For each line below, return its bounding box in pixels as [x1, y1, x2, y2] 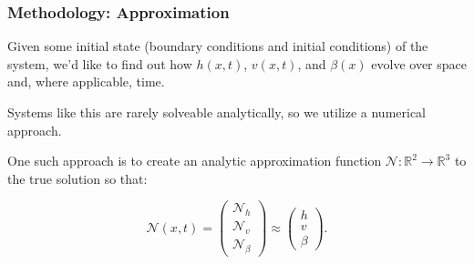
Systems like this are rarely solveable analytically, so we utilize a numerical [7, 103, 427, 121]
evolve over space [371, 54, 467, 73]
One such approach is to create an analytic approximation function [7, 151, 382, 170]
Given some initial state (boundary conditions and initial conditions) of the [7, 36, 428, 56]
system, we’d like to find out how [7, 54, 192, 73]
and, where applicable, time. [7, 72, 165, 91]
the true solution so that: [7, 168, 148, 188]
